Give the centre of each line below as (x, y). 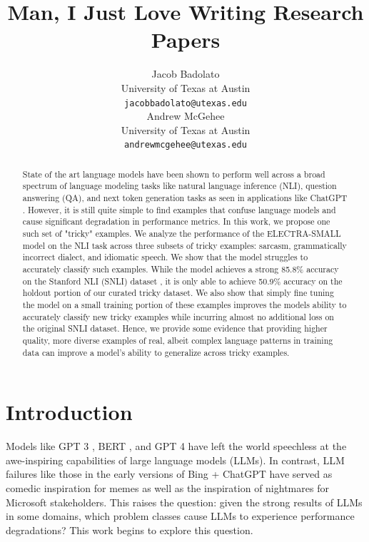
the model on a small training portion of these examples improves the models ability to (184, 305)
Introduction (69, 412)
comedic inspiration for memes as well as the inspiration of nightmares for (167, 488)
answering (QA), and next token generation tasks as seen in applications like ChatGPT (185, 198)
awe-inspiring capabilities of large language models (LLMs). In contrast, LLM (175, 460)
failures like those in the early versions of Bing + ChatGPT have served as (169, 474)
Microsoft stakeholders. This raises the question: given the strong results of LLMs (184, 502)
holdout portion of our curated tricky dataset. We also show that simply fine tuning (178, 293)
